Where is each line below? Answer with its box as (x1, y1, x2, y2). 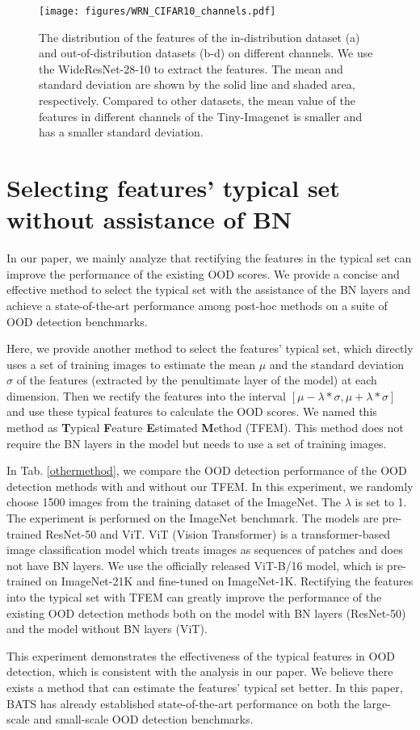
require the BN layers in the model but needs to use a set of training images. (6, 434, 387, 451)
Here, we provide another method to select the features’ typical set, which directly (6, 340, 414, 357)
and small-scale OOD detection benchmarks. (33, 711, 254, 728)
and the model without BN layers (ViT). (6, 620, 208, 637)
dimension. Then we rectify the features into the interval (6, 387, 286, 404)
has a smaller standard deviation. (39, 124, 204, 141)
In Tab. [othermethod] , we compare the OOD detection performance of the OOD (6, 462, 407, 479)
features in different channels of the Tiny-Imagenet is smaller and (39, 107, 363, 124)
